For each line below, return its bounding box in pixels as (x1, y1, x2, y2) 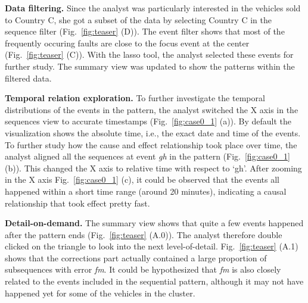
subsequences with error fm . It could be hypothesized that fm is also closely (5, 263, 281, 276)
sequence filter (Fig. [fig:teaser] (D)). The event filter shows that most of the (5, 25, 285, 38)
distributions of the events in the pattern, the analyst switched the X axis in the (5, 103, 298, 115)
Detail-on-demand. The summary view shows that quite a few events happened (5, 217, 304, 229)
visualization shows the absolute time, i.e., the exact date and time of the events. (5, 126, 301, 139)
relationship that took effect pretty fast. (5, 196, 150, 209)
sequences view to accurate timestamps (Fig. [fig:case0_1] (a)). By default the (5, 115, 292, 127)
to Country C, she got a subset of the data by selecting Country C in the (5, 13, 272, 26)
